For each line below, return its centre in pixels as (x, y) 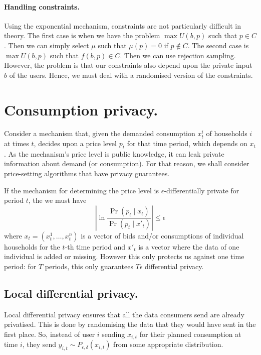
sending (113, 334)
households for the (32, 246)
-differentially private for (202, 190)
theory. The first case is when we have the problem (82, 35)
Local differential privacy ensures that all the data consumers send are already (124, 314)
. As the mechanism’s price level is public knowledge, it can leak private (114, 153)
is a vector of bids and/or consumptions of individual (162, 235)
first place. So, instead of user (50, 334)
